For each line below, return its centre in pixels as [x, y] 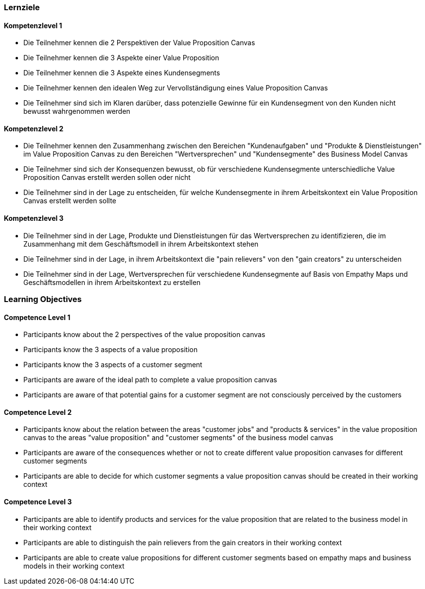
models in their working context [74, 566]
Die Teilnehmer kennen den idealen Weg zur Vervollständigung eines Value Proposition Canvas [176, 88]
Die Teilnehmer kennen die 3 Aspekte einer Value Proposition [121, 58]
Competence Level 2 [38, 412]
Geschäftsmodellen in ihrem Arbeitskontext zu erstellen [112, 282]
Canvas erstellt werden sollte [70, 201]
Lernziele [22, 7]
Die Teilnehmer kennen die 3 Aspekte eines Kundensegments [122, 73]
